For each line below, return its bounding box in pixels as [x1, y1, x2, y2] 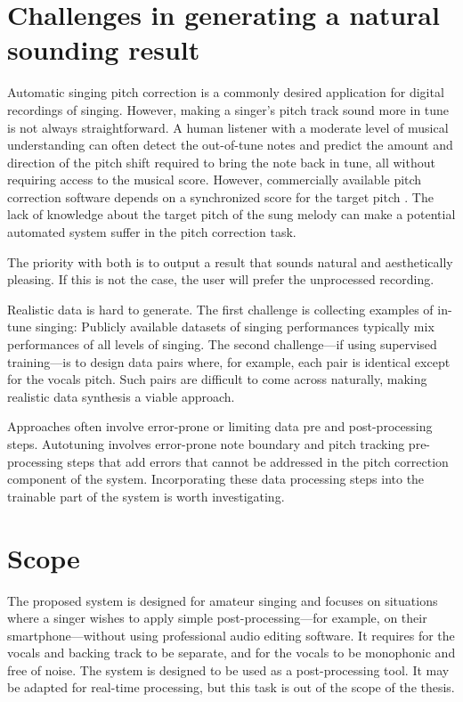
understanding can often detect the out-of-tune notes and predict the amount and [7, 135, 453, 154]
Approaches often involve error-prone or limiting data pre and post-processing [7, 417, 433, 436]
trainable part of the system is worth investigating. [7, 486, 285, 505]
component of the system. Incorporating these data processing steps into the [7, 469, 425, 488]
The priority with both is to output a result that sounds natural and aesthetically [7, 252, 453, 271]
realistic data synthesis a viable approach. [7, 387, 235, 405]
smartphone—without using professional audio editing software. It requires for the [7, 625, 455, 644]
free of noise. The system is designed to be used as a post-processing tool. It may [7, 660, 450, 679]
